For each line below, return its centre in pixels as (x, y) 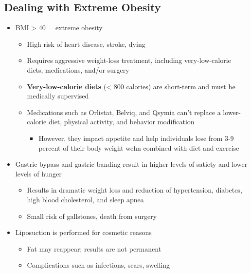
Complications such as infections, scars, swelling (98, 265)
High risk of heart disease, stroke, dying (86, 44)
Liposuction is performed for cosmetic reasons (83, 232)
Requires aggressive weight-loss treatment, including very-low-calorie (129, 60)
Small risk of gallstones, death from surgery (92, 216)
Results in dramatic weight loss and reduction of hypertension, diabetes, (134, 190)
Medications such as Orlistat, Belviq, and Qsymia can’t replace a (124, 112)
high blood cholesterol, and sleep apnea (85, 199)
